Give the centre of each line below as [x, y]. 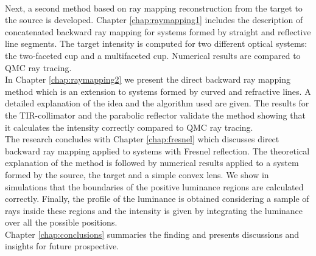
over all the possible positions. [61, 222]
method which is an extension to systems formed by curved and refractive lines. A [158, 91]
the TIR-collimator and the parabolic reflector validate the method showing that [155, 115]
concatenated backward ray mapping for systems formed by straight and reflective [158, 31]
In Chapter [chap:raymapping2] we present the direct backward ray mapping [148, 79]
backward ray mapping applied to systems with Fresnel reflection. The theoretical [157, 150]
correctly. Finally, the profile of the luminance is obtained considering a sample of [157, 199]
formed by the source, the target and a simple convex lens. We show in [137, 174]
